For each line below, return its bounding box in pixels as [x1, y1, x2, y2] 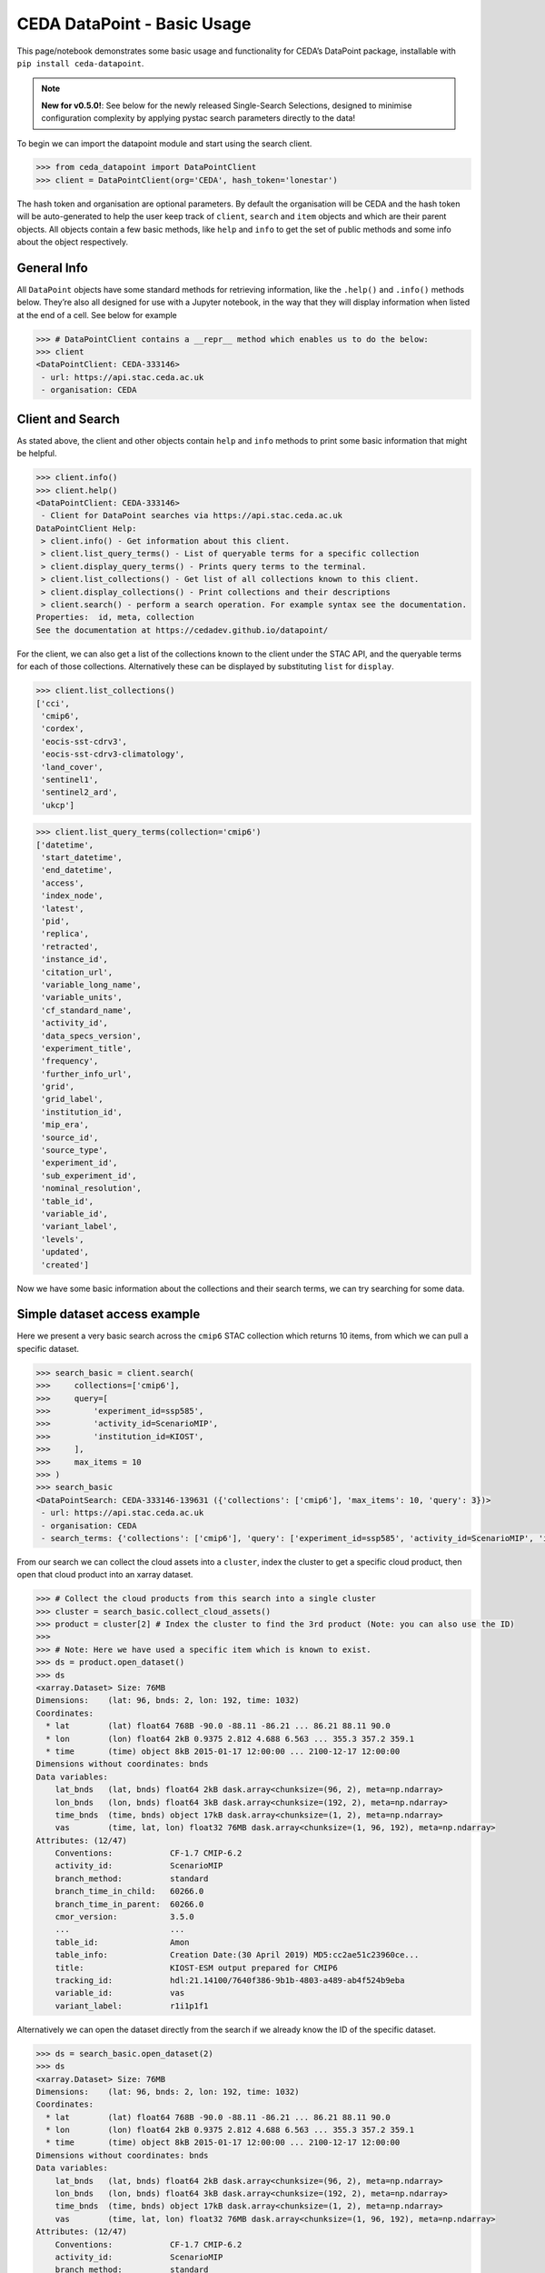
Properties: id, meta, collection [35, 612, 194, 623]
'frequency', [41, 1056, 99, 1066]
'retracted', [41, 941, 99, 952]
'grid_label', [41, 1094, 104, 1105]
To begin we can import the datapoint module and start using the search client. [16, 137, 312, 149]
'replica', [41, 928, 90, 939]
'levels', [41, 1234, 84, 1245]
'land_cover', [41, 762, 104, 772]
